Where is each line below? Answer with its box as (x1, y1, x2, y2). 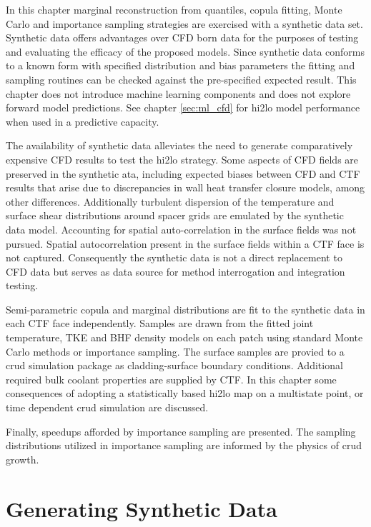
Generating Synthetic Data (6, 493, 277, 523)
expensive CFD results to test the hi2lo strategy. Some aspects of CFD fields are (6, 151, 359, 166)
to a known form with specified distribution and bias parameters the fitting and (6, 58, 355, 73)
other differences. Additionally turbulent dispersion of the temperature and (6, 194, 335, 209)
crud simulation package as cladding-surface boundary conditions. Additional (6, 358, 343, 373)
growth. (6, 451, 39, 466)
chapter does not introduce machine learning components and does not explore (6, 86, 351, 101)
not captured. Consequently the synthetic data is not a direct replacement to (6, 250, 342, 265)
